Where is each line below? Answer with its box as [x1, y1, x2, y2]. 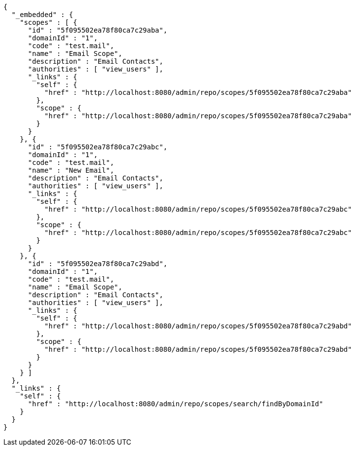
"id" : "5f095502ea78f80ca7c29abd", [28, 260, 168, 268]
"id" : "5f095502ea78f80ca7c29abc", [28, 143, 168, 151]
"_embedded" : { [11, 11, 73, 18]
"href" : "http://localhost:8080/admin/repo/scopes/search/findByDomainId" [28, 400, 323, 408]
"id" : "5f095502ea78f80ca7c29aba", [28, 26, 168, 34]
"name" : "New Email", [28, 166, 114, 174]
